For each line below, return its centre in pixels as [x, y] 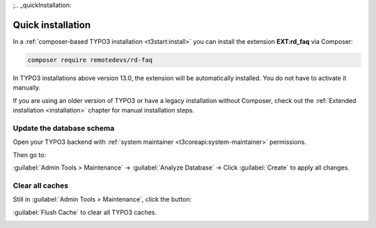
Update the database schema [64, 128]
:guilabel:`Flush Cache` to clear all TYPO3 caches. [85, 212]
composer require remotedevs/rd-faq [90, 60]
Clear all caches [41, 186]
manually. [27, 88]
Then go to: [30, 155]
